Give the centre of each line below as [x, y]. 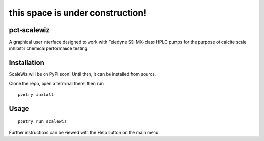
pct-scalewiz [29, 30]
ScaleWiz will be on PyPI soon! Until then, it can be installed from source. [83, 74]
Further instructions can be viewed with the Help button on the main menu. [84, 132]
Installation [26, 63]
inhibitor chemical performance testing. [49, 48]
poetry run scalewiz [42, 121]
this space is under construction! [78, 13]
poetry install [36, 95]
